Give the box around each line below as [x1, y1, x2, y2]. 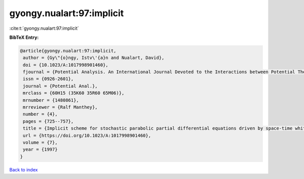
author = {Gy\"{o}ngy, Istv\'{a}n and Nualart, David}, [23, 55, 165, 61]
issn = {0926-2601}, [23, 76, 74, 82]
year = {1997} [23, 147, 58, 152]
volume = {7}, [23, 140, 58, 145]
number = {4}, [23, 111, 58, 117]
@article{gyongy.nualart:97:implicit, [20, 48, 117, 53]
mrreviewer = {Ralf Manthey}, [23, 104, 98, 110]
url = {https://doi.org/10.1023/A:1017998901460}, [23, 133, 151, 138]
